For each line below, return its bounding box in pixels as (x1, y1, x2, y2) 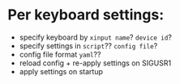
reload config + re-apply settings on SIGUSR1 (19, 58, 172, 68)
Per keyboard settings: (7, 6, 164, 24)
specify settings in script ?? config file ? (19, 40, 158, 50)
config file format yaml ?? (19, 49, 101, 59)
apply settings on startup (19, 66, 103, 76)
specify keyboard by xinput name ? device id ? (19, 32, 172, 42)
